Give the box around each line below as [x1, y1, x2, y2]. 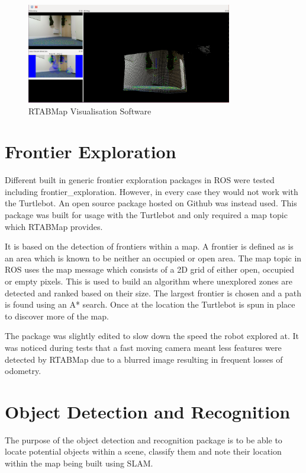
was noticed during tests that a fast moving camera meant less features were [5, 341, 282, 353]
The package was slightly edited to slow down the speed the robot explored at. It [5, 330, 299, 342]
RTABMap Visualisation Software [28, 104, 152, 117]
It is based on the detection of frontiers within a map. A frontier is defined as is [5, 240, 294, 253]
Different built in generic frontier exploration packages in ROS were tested [5, 174, 275, 186]
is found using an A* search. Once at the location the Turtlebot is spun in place [5, 298, 295, 311]
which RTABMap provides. [5, 220, 103, 232]
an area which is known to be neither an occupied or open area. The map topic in [5, 251, 302, 264]
